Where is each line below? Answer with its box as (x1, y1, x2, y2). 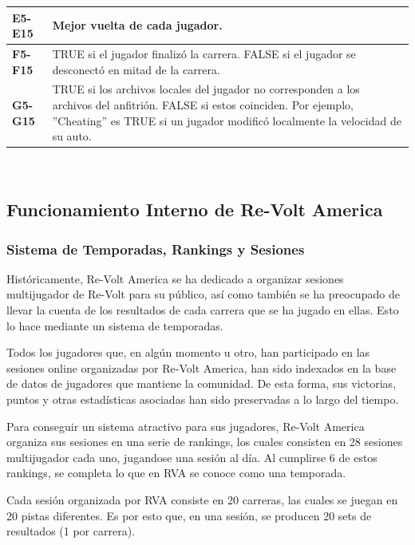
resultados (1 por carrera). (6, 523, 135, 539)
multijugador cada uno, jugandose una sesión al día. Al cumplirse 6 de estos (6, 448, 377, 465)
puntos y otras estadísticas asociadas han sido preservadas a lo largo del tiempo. (6, 391, 399, 407)
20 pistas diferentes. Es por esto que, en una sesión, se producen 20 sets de (6, 507, 372, 523)
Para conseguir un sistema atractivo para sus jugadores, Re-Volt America (6, 417, 365, 434)
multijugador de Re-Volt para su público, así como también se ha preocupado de (6, 286, 400, 302)
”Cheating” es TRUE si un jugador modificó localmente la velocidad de (52, 112, 401, 128)
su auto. (52, 128, 92, 144)
